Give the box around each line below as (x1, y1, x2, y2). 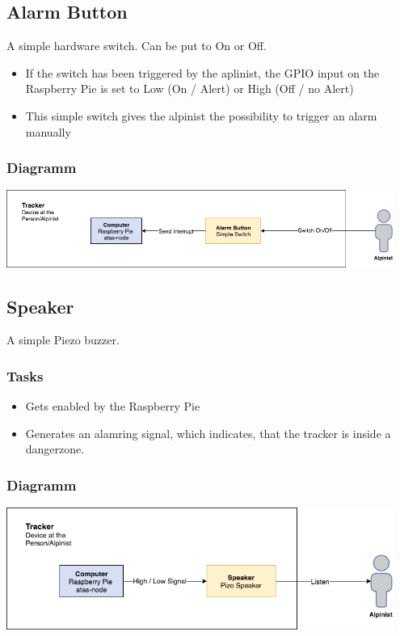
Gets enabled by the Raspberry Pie (25, 398, 200, 415)
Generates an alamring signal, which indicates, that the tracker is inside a (25, 424, 391, 441)
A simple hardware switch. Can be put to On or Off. (6, 37, 267, 54)
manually (25, 123, 71, 140)
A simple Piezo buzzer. (6, 331, 120, 348)
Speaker (6, 293, 74, 318)
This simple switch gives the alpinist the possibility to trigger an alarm (25, 107, 377, 124)
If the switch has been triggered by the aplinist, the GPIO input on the (25, 64, 380, 81)
